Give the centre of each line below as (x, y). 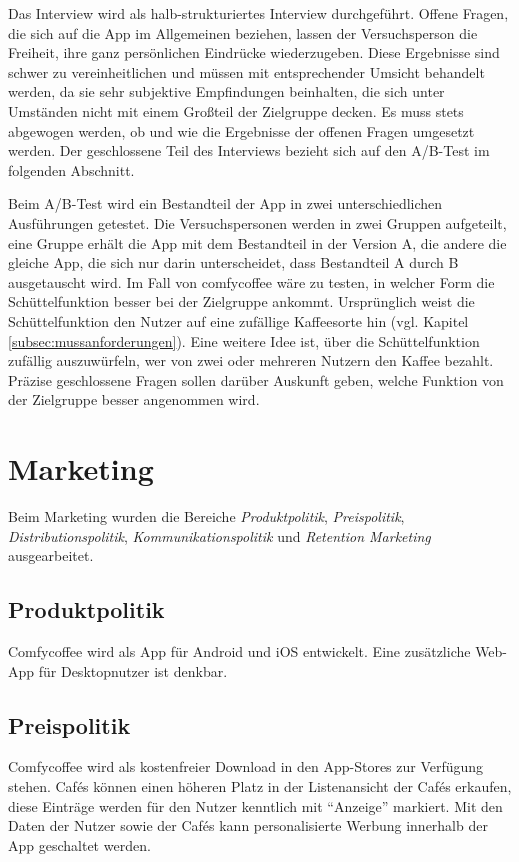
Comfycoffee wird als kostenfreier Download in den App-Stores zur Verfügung (246, 766)
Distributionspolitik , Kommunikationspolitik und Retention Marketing (219, 535)
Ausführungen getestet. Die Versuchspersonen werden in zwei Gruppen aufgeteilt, (257, 222)
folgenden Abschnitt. (71, 169)
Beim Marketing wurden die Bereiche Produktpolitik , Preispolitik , (206, 516)
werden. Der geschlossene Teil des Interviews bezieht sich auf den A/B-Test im (249, 150)
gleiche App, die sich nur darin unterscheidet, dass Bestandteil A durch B (233, 262)
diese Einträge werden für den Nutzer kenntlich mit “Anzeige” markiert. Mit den (255, 805)
